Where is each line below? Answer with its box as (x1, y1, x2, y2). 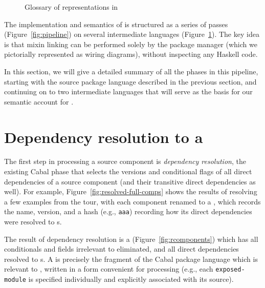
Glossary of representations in (25, 2, 118, 12)
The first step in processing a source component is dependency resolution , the (4, 156, 246, 167)
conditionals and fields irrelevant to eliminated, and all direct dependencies (4, 243, 239, 254)
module (4, 276, 26, 284)
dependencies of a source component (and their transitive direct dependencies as (4, 176, 256, 187)
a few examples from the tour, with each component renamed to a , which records (4, 196, 261, 207)
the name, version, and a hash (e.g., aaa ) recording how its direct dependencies (4, 206, 252, 217)
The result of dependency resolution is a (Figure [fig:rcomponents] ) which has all (4, 233, 258, 244)
